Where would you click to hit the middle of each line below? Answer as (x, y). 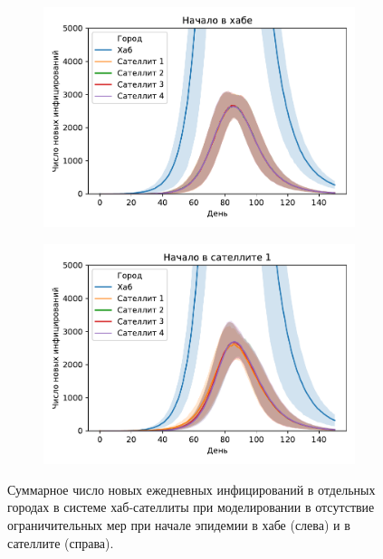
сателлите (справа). (61, 542)
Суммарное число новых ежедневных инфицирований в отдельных (191, 489)
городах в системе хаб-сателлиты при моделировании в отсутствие (191, 507)
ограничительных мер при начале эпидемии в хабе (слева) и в (179, 525)
